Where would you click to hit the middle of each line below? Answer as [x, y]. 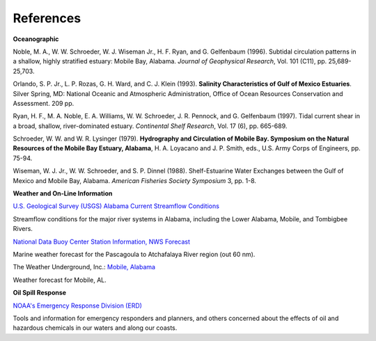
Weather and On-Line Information [63, 193]
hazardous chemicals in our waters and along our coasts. [95, 328]
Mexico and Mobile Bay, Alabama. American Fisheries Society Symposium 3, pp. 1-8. [135, 180]
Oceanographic [36, 39]
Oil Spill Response [39, 293]
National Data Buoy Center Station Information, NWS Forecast [102, 241]
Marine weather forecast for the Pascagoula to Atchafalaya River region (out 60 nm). [134, 254]
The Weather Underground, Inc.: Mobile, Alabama [84, 267]
